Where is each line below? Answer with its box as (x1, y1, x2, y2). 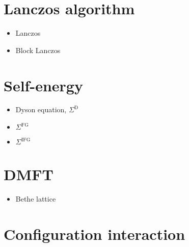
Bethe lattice (15, 193, 56, 204)
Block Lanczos (15, 44, 61, 55)
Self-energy (4, 75, 83, 95)
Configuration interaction (4, 223, 185, 244)
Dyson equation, (15, 104, 67, 115)
